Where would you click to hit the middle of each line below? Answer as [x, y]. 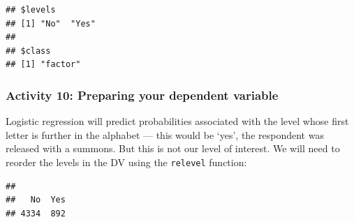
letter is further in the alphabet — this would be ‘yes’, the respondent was [165, 134]
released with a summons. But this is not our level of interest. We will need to [173, 148]
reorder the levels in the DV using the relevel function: [126, 162]
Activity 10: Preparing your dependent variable [142, 95]
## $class [28, 51]
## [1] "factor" [43, 65]
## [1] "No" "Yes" [51, 23]
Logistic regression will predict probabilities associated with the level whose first [177, 121]
